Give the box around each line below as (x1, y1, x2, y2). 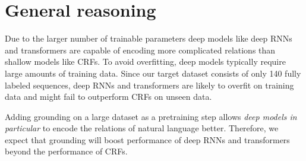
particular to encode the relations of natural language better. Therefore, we (5, 122, 279, 134)
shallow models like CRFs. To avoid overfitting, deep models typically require (5, 55, 286, 68)
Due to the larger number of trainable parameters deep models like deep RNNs (5, 32, 292, 45)
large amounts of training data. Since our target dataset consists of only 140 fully (5, 67, 301, 79)
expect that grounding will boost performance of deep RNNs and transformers (5, 133, 290, 146)
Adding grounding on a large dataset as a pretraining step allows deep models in (5, 110, 297, 122)
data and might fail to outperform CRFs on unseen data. (5, 90, 212, 103)
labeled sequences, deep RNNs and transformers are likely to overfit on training (5, 78, 294, 91)
